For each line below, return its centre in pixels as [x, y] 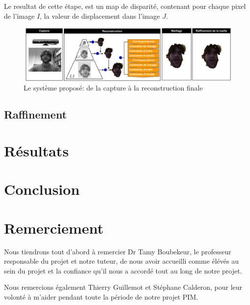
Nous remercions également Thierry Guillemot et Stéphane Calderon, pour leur [123, 287]
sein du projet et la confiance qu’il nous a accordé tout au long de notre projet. [123, 270]
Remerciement [54, 228]
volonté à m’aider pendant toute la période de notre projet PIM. [101, 296]
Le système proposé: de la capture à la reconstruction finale [113, 88]
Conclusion [42, 189]
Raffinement [35, 114]
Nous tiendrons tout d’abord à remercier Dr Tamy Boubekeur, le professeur [118, 251]
